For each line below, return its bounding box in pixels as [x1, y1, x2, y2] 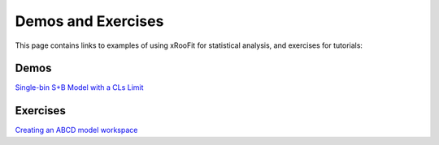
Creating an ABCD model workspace [15, 126, 138, 135]
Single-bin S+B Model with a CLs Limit [15, 83, 144, 92]
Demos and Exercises [15, 12, 164, 30]
